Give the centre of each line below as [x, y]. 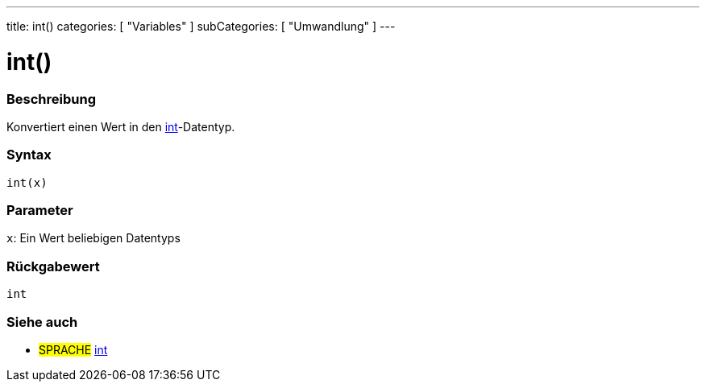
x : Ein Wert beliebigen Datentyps [93, 238]
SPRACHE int [73, 349]
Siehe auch [42, 322]
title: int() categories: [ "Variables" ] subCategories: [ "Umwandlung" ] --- [201, 26]
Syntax [29, 155]
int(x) [27, 182]
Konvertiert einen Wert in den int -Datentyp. [121, 126]
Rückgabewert [53, 266]
